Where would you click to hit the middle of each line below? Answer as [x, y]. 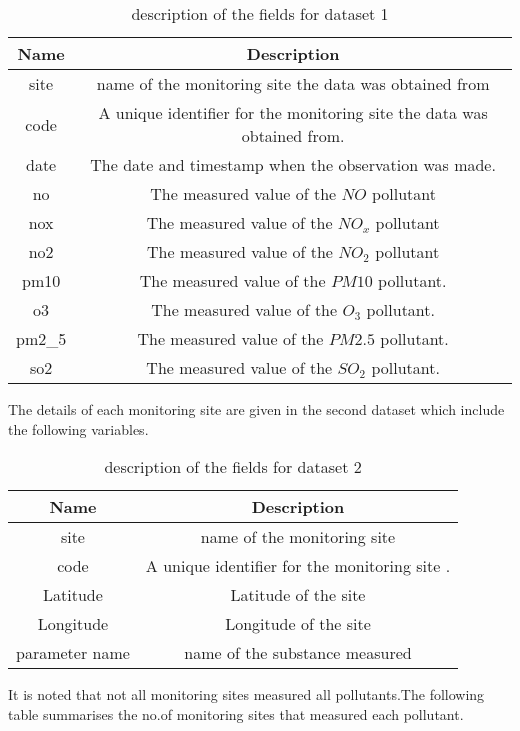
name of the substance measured [298, 653]
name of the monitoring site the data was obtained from [293, 83]
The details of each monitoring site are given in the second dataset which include [256, 409]
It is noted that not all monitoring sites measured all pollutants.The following [246, 694]
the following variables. [78, 428]
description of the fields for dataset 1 [260, 13]
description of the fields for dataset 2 [233, 467]
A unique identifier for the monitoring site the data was [293, 112]
